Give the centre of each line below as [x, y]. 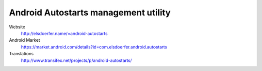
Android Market [25, 40]
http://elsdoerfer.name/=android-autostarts [64, 33]
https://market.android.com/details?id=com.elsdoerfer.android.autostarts [94, 47]
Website [17, 27]
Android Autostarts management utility [90, 12]
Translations [21, 54]
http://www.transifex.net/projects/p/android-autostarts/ [76, 60]
